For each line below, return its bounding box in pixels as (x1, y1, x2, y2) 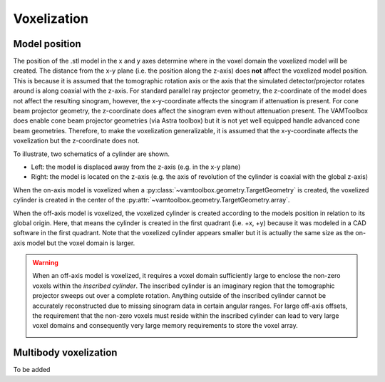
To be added (13, 366, 51, 374)
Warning (32, 259, 58, 267)
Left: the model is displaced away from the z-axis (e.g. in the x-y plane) (31, 162, 241, 171)
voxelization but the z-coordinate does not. (13, 136, 140, 145)
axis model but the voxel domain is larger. (13, 239, 135, 247)
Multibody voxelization (13, 346, 118, 359)
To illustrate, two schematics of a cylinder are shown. (13, 150, 170, 158)
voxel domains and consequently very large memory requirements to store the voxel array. (32, 321, 299, 330)
